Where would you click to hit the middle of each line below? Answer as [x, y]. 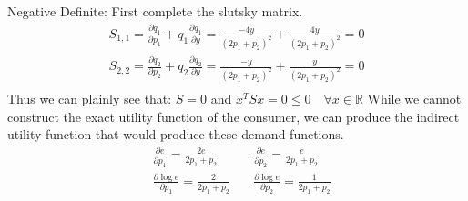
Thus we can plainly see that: [90, 98]
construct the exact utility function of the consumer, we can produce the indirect [234, 116]
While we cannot [414, 98]
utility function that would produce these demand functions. [176, 134]
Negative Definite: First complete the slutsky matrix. [155, 11]
